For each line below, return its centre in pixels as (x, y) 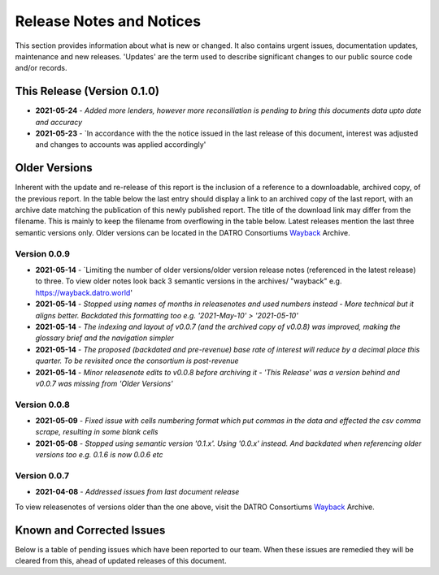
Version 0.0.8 (43, 404)
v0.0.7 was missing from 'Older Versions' (104, 383)
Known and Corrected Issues (90, 530)
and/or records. (41, 68)
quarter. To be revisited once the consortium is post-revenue (137, 361)
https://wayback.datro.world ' (84, 292)
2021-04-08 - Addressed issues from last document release (137, 492)
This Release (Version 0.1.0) (87, 91)
